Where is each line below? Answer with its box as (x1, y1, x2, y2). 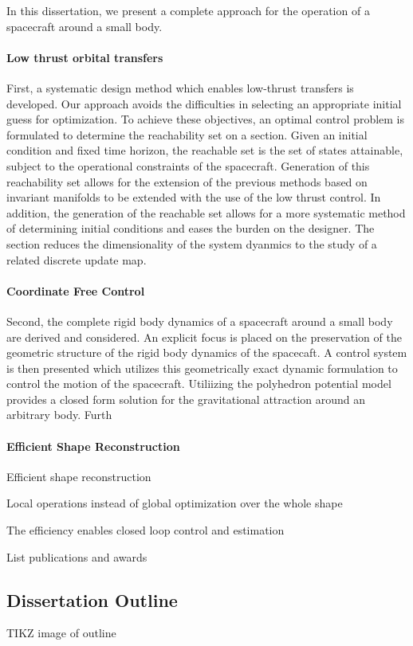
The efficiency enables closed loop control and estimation (6, 522, 285, 538)
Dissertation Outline (6, 587, 178, 612)
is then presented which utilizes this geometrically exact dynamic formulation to (6, 359, 398, 376)
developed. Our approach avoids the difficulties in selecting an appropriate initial (6, 95, 402, 112)
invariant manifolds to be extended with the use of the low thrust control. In (6, 189, 381, 206)
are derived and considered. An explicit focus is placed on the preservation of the (6, 328, 402, 345)
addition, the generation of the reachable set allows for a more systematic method (6, 204, 406, 221)
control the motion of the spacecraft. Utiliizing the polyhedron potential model (6, 375, 391, 392)
